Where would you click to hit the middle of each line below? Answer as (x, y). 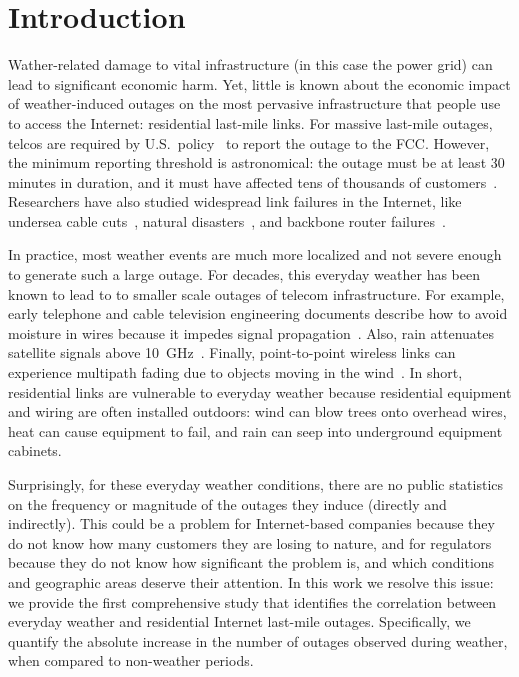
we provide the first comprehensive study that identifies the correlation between (252, 601)
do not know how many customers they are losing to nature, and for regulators (250, 542)
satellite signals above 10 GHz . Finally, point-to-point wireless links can (232, 352)
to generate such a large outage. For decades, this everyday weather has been (244, 274)
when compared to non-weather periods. (131, 660)
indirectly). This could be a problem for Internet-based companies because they (251, 523)
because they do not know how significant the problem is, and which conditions (251, 562)
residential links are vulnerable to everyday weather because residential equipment (260, 391)
